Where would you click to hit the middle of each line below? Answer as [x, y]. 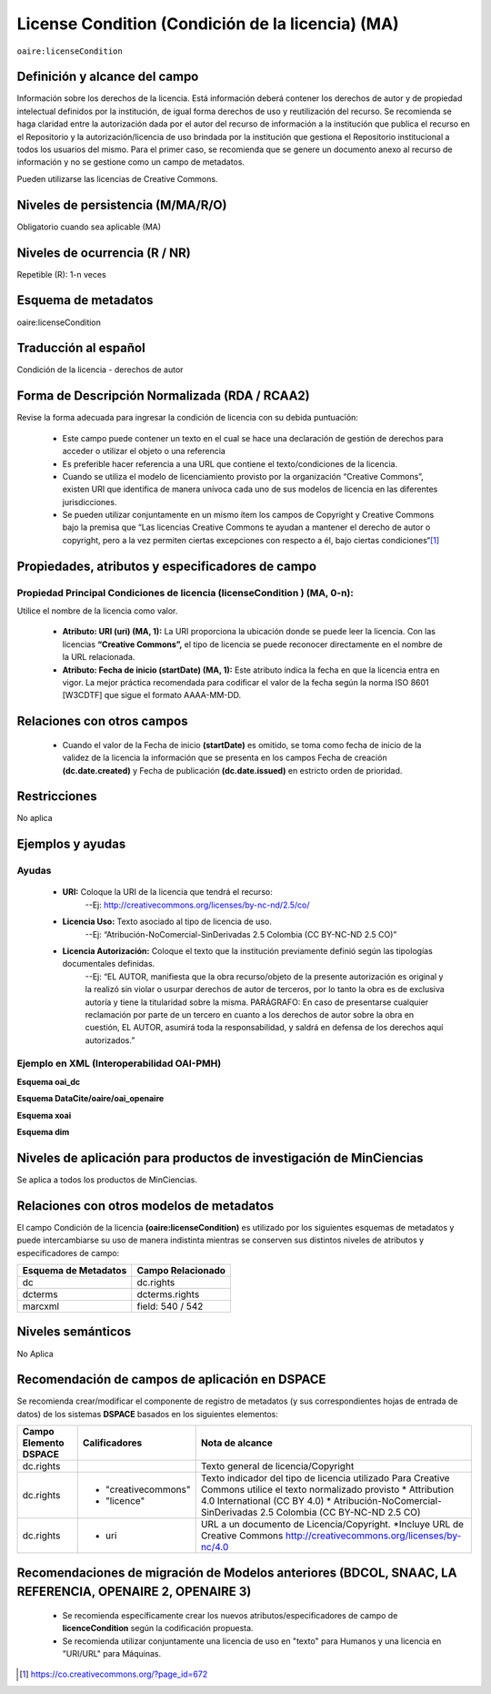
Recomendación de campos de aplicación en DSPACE [171, 1380]
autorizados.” [110, 1040]
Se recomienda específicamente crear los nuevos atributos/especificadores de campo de [230, 1615]
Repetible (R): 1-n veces [61, 274]
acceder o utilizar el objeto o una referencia [144, 451]
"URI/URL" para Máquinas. [112, 1653]
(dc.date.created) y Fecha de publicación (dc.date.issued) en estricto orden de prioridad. [232, 770]
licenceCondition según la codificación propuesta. [158, 1628]
